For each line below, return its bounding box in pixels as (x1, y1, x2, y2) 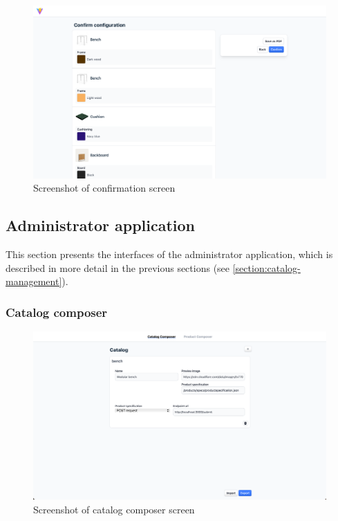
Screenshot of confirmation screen (33, 181, 176, 195)
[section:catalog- (232, 260, 301, 275)
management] (6, 274, 62, 289)
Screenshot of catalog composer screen (33, 502, 195, 516)
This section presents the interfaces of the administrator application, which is (6, 247, 333, 262)
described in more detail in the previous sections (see (6, 260, 230, 275)
